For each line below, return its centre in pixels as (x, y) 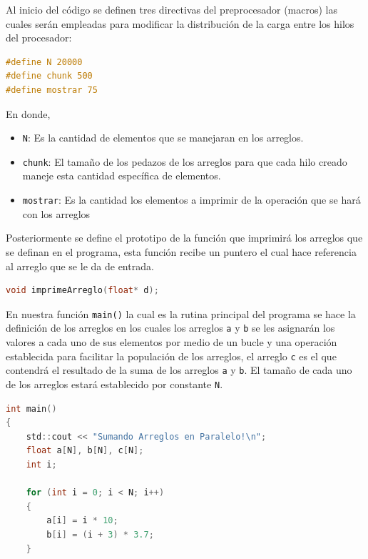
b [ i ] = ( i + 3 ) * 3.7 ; (100, 534)
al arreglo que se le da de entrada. (80, 266)
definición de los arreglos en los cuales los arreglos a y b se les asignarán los (170, 328)
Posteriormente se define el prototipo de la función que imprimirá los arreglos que (184, 238)
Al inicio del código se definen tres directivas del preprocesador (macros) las (172, 9)
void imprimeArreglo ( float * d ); (82, 291)
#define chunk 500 (49, 76)
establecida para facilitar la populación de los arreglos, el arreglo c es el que (171, 356)
